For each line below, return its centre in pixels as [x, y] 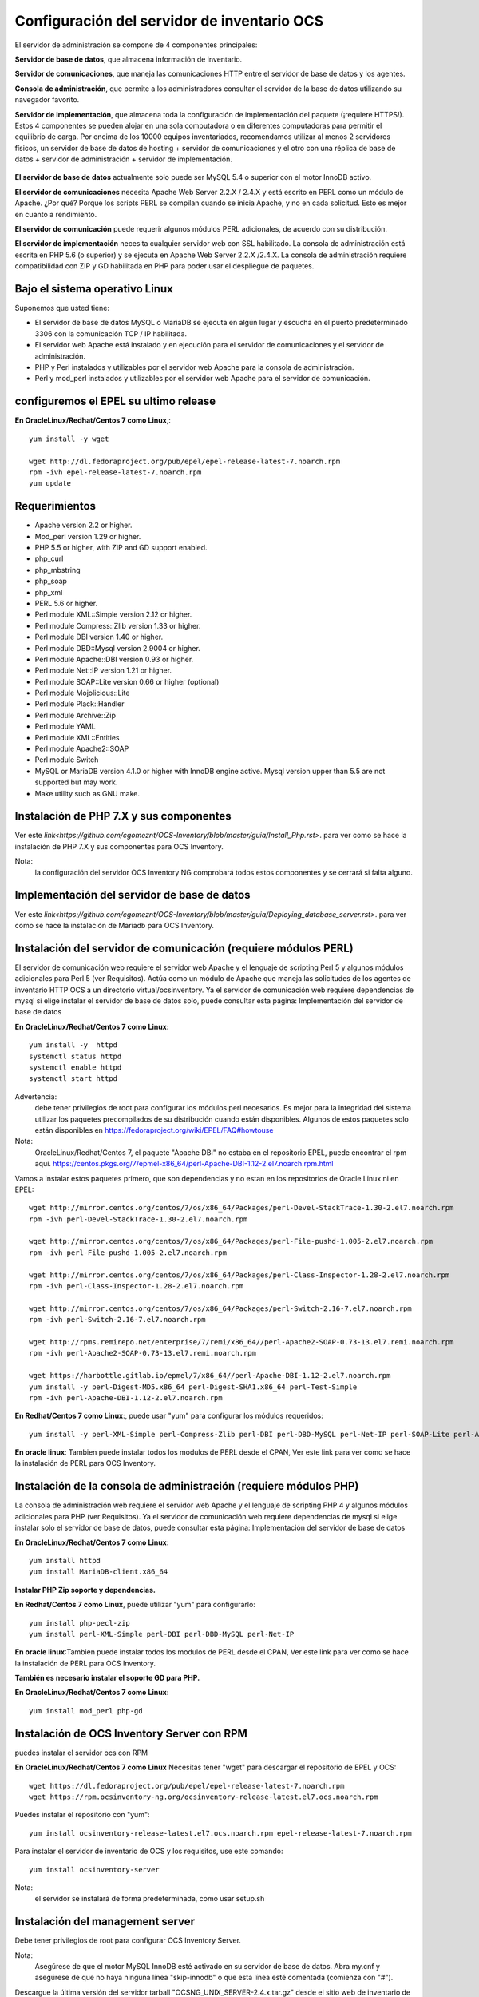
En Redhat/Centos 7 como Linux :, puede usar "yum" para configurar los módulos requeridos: [169, 1416]
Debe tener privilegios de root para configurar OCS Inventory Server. [128, 1940]
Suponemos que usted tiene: [62, 308]
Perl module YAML [65, 726]
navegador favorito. [47, 100]
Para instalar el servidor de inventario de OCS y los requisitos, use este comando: [149, 1851]
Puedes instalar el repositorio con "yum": [82, 1815]
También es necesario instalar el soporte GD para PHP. [107, 1678]
